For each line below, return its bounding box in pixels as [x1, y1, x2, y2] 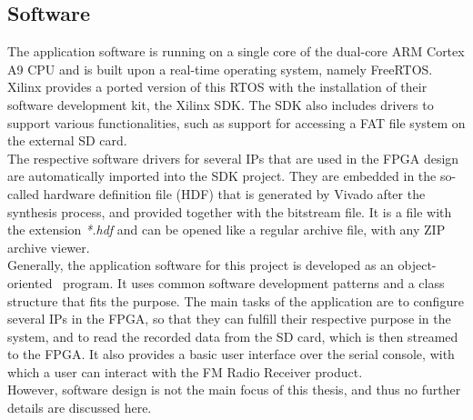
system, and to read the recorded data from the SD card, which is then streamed [7, 326, 458, 345]
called [7, 184, 39, 203]
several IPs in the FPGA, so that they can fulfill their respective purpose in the [7, 309, 451, 328]
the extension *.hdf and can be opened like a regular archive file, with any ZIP [7, 220, 446, 239]
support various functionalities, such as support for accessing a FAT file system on [7, 113, 466, 132]
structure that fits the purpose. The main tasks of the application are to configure [7, 291, 464, 310]
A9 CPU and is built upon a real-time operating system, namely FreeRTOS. [7, 59, 433, 78]
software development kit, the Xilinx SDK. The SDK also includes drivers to [7, 95, 434, 114]
